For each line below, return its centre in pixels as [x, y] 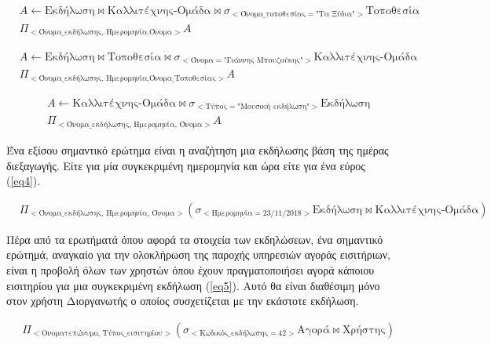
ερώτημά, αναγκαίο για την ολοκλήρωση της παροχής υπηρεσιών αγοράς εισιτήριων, [198, 254]
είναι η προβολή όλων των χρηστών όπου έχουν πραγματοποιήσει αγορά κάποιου [191, 269]
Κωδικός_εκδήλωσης [234, 334]
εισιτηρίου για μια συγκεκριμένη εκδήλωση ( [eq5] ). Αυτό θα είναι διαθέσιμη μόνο [193, 285]
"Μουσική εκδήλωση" [274, 107]
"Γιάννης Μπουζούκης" [263, 61]
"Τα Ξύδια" [335, 15]
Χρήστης [364, 330]
